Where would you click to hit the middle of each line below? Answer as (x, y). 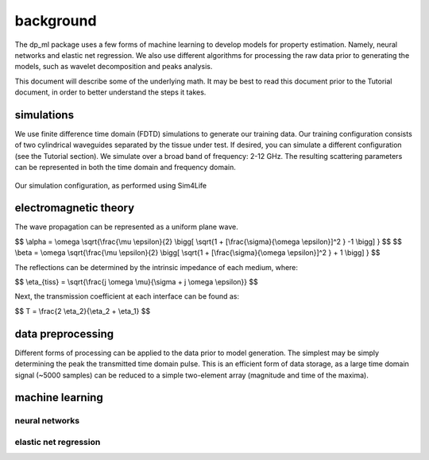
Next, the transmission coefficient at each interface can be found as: (127, 296)
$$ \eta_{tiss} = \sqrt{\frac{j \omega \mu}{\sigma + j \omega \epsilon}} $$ (136, 282)
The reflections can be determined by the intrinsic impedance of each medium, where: (156, 267)
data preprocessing (64, 334)
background (56, 21)
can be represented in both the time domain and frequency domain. (125, 168)
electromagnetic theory (75, 208)
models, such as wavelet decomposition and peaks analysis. (114, 67)
